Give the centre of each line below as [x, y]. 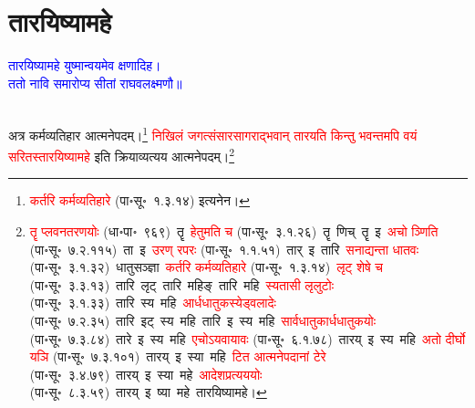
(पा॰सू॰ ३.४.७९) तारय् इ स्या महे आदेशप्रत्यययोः [146, 374]
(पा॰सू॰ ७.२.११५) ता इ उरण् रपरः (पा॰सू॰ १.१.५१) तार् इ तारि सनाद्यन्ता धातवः [224, 249]
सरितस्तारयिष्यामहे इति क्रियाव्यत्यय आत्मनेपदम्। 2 [122, 155]
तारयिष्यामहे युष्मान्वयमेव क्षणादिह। [85, 65]
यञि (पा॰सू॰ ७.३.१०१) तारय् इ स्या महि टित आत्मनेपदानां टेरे [178, 356]
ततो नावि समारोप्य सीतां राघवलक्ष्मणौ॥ [95, 83]
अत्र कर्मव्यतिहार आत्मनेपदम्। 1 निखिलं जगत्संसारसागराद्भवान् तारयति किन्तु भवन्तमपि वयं [213, 133]
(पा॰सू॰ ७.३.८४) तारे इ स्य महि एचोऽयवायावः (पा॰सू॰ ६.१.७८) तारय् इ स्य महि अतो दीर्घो [248, 338]
